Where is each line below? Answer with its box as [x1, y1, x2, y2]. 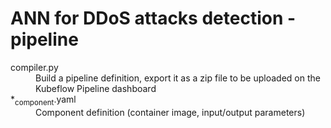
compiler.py [10, 61, 59, 73]
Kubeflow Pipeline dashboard [35, 82, 157, 94]
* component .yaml [10, 93, 77, 107]
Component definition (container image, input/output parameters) [35, 106, 306, 118]
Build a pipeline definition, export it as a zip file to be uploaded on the [35, 72, 321, 84]
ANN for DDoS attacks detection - [10, 7, 297, 30]
